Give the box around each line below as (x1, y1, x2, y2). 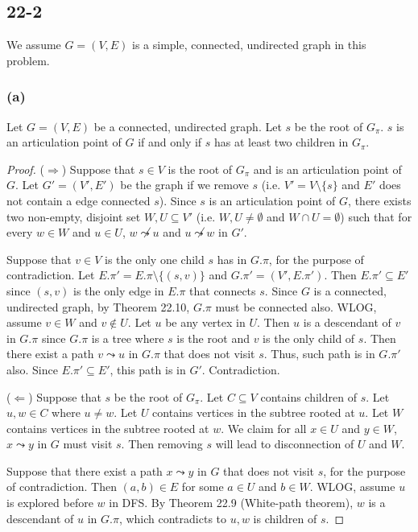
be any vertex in (165, 314, 246, 331)
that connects (189, 282, 256, 299)
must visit (63, 435, 113, 452)
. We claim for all (221, 419, 307, 436)
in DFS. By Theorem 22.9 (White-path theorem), (109, 494, 354, 511)
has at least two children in (214, 134, 349, 151)
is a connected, (313, 282, 387, 299)
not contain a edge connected (6, 192, 151, 208)
